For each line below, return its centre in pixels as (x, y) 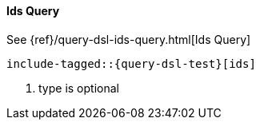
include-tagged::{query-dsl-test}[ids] (131, 63)
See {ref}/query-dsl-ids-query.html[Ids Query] (129, 39)
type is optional (79, 88)
